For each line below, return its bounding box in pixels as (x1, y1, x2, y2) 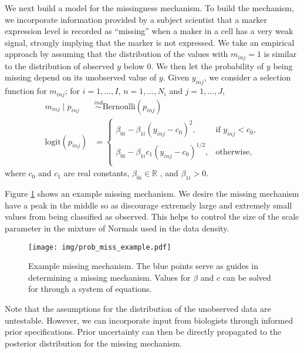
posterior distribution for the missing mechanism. (5, 337, 182, 349)
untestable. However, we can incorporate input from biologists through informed (5, 314, 293, 326)
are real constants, (63, 167, 130, 179)
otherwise (215, 148, 250, 157)
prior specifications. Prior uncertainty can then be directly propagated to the (5, 325, 282, 338)
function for (5, 85, 47, 97)
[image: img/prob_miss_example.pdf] (28, 243, 171, 251)
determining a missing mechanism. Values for (28, 271, 191, 283)
